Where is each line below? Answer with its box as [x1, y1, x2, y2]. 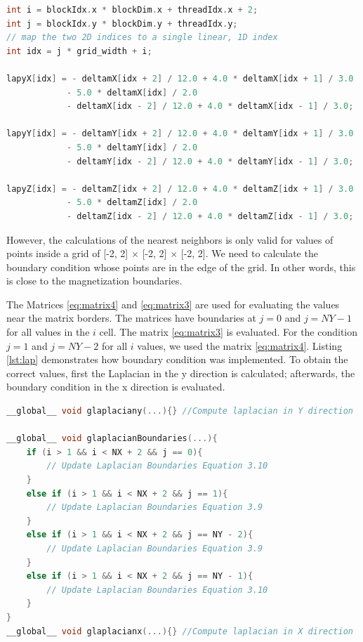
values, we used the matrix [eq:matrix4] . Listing [137, 338, 343, 353]
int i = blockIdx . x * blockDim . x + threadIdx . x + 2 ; [6, 5, 258, 15]
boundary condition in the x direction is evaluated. [6, 379, 225, 394]
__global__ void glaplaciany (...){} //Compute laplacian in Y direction [6, 406, 353, 417]
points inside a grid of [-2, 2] [6, 246, 128, 261]
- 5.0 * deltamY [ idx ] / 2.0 [66, 142, 198, 152]
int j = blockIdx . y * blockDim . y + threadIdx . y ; [6, 18, 238, 29]
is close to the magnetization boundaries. [6, 273, 183, 288]
